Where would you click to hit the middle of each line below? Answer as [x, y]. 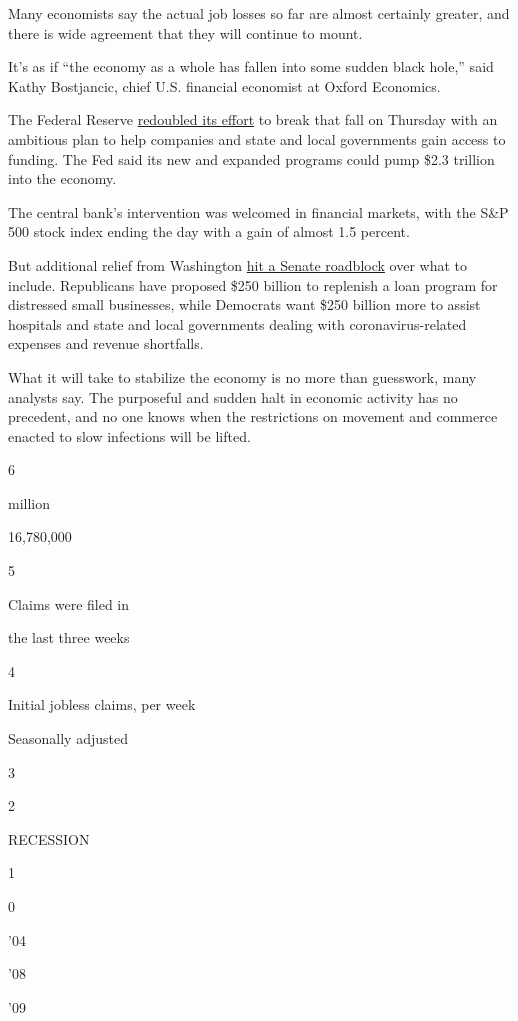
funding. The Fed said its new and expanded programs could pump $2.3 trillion [251, 158]
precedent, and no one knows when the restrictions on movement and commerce [253, 416]
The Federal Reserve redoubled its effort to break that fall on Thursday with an [253, 119]
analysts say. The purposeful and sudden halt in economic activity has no [233, 396]
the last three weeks [69, 637]
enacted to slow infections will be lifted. [129, 435]
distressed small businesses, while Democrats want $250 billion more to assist [244, 304]
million [29, 502]
